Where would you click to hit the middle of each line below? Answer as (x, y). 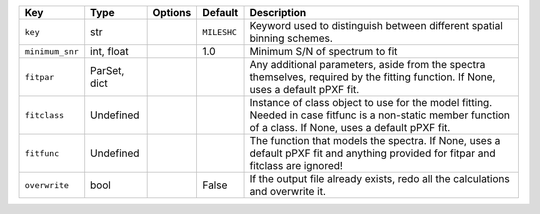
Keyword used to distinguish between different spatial (376, 25)
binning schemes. (291, 38)
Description (278, 12)
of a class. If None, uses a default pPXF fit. (350, 127)
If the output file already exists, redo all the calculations (379, 178)
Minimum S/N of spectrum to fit (323, 51)
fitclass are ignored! (296, 165)
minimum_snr (51, 51)
